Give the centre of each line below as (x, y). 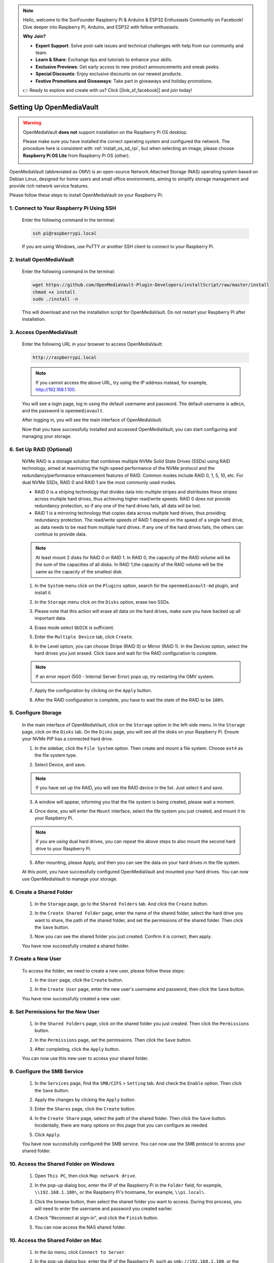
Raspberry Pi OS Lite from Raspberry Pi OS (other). (76, 155)
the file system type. (56, 755)
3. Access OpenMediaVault (43, 332)
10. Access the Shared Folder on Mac (56, 1240)
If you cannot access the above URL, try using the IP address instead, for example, (122, 382)
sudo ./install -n (55, 299)
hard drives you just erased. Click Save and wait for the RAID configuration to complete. (126, 653)
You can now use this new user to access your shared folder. (85, 1058)
